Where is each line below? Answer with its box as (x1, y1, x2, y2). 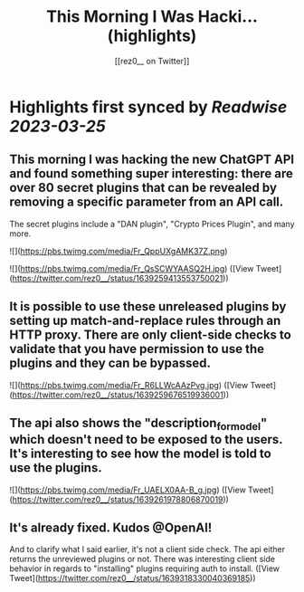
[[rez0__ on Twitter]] (114, 55, 190, 66)
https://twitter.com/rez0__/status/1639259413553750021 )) (12, 272, 229, 283)
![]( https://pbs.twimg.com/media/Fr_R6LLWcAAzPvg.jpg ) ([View (9, 379, 249, 390)
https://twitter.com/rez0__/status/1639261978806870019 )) (12, 493, 229, 504)
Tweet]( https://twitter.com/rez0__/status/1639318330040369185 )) (9, 573, 256, 584)
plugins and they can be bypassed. (9, 356, 211, 371)
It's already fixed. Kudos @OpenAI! (9, 520, 213, 535)
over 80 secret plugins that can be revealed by (9, 180, 278, 196)
